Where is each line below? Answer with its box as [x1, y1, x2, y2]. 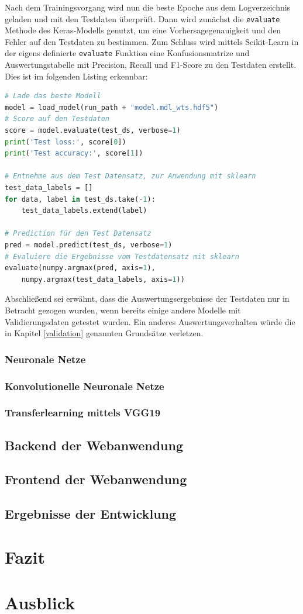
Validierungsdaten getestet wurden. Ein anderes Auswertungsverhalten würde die [5, 315, 295, 327]
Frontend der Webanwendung [5, 470, 187, 488]
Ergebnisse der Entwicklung [5, 505, 177, 523]
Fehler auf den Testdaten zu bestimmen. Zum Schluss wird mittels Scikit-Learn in [5, 35, 299, 47]
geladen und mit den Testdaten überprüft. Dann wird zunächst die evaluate [5, 12, 280, 25]
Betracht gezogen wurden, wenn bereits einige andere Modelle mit [5, 303, 241, 316]
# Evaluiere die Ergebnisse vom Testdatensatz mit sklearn [5, 252, 239, 261]
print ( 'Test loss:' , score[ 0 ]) [5, 137, 126, 146]
